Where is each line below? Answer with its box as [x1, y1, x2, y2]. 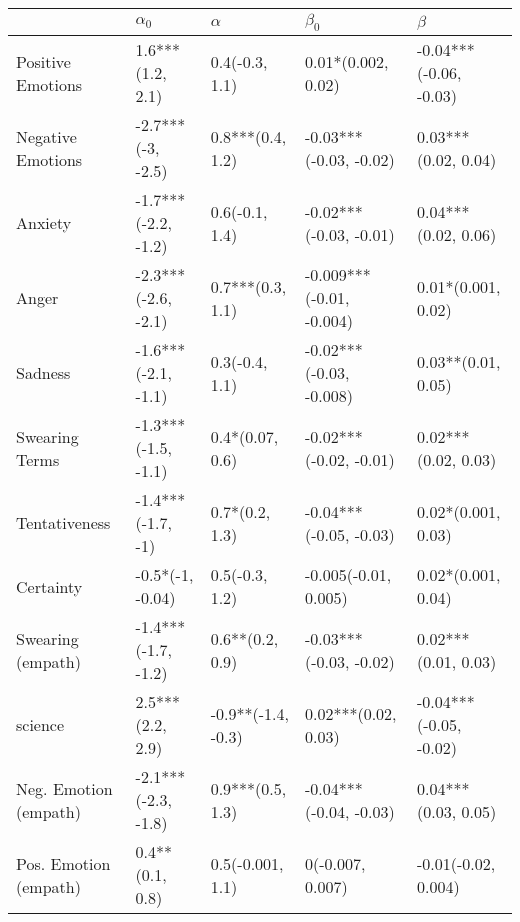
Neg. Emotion [16, 776, 113, 800]
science [16, 713, 65, 737]
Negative [16, 124, 77, 148]
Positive [16, 49, 71, 73]
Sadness [16, 361, 71, 385]
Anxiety [16, 211, 72, 235]
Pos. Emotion [16, 851, 111, 875]
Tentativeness [16, 511, 111, 535]
